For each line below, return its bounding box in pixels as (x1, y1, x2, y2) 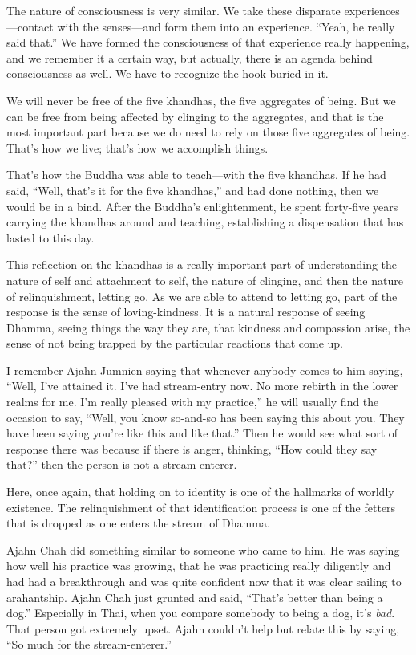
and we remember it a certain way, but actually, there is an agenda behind (6, 49, 373, 66)
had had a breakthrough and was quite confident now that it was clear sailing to (6, 573, 402, 589)
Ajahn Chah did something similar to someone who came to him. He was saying (6, 541, 400, 558)
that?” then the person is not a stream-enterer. (6, 456, 237, 473)
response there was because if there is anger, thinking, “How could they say (6, 440, 378, 457)
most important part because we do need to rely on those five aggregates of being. (6, 124, 410, 140)
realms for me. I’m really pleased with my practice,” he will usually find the (6, 393, 379, 410)
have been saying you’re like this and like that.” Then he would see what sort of (6, 425, 398, 441)
